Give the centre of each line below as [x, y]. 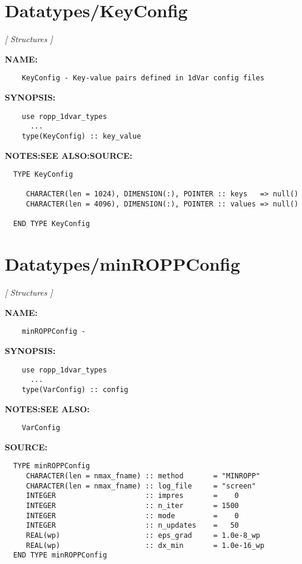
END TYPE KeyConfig [52, 224]
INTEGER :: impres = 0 [132, 496]
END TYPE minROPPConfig [60, 555]
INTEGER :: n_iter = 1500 [132, 506]
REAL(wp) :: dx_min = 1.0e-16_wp [145, 545]
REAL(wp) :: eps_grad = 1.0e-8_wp [143, 536]
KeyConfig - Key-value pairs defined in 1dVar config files [143, 78]
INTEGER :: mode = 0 [132, 516]
